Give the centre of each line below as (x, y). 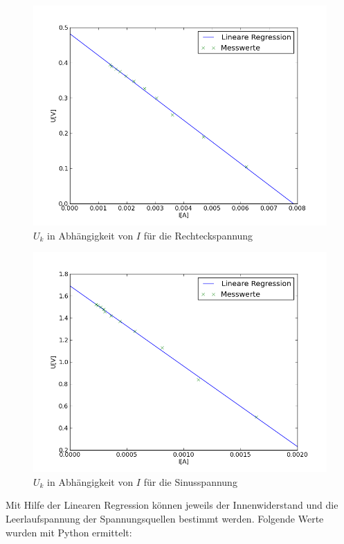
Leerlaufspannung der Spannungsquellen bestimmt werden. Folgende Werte (165, 518)
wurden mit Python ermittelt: (69, 532)
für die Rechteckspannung (198, 235)
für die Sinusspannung (190, 481)
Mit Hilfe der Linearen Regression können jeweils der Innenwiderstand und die (172, 505)
